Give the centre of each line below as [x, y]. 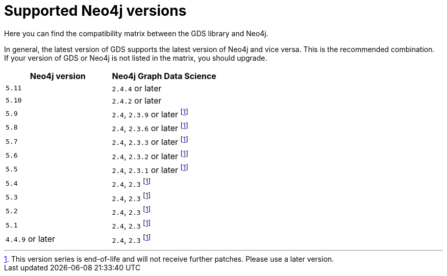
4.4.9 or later [31, 239]
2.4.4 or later [137, 88]
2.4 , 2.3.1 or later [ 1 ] [150, 169]
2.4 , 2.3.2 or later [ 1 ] [150, 155]
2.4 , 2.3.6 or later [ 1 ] [150, 128]
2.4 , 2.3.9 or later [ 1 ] [150, 114]
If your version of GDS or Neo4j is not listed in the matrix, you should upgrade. [136, 58]
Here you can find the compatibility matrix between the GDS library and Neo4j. [136, 33]
